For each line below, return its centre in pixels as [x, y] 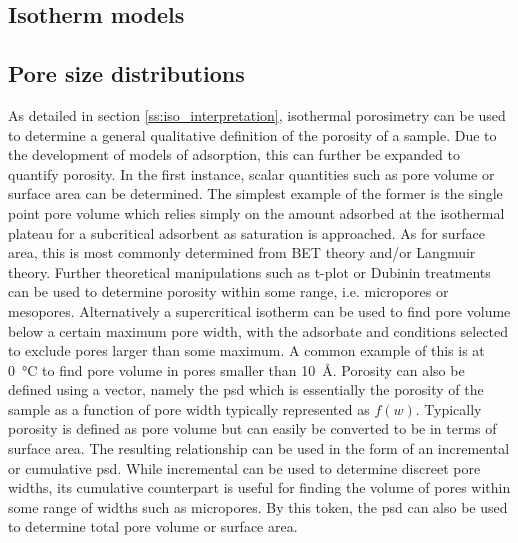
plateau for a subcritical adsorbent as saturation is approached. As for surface [246, 232]
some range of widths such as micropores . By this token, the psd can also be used [258, 506]
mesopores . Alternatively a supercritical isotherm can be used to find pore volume [259, 310]
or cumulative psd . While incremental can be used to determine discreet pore [244, 467]
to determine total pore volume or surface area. [153, 526]
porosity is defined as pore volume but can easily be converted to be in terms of [252, 428]
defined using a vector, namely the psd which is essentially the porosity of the [246, 389]
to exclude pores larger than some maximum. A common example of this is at [246, 350]
